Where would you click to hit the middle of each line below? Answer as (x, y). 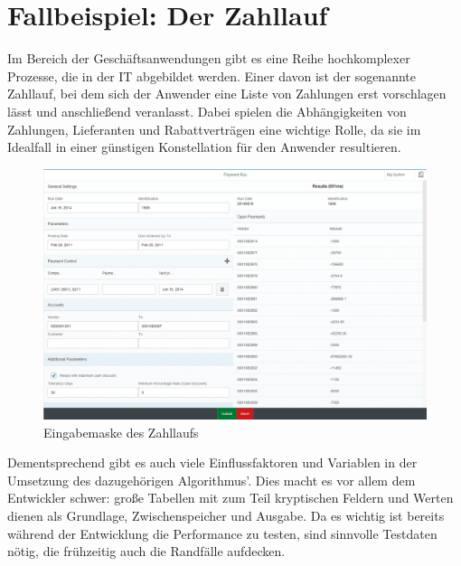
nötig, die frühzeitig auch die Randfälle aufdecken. (146, 551)
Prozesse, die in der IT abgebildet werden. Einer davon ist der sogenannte (212, 75)
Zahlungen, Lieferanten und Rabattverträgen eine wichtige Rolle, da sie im (214, 129)
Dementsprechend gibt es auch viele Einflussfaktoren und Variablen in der (212, 462)
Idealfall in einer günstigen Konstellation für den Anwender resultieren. (204, 147)
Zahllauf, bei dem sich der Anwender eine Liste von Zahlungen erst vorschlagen (227, 94)
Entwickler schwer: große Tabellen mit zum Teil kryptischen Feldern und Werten (230, 498)
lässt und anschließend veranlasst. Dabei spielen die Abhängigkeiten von (207, 111)
